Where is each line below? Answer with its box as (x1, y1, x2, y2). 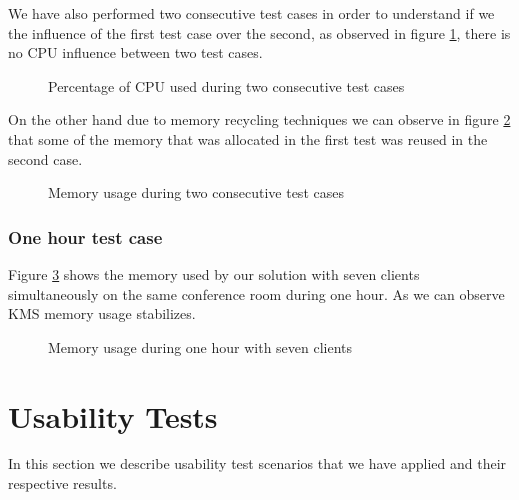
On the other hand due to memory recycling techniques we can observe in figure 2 (8, 109, 511, 130)
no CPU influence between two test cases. (8, 42, 263, 63)
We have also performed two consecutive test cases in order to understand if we (8, 3, 495, 23)
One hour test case (8, 224, 163, 249)
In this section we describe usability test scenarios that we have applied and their (8, 453, 507, 474)
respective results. (8, 473, 117, 494)
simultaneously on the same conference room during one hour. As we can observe (8, 283, 505, 304)
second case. (8, 148, 83, 169)
